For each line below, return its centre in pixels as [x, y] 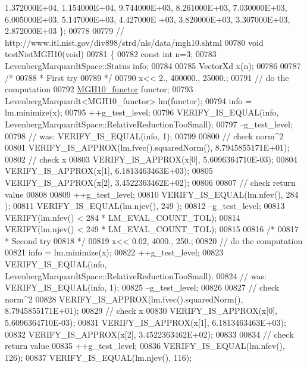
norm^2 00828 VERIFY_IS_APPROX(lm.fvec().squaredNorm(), [124, 299]
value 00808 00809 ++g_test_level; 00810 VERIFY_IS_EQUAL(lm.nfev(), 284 [152, 194]
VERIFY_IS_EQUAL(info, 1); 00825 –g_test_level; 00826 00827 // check [142, 287]
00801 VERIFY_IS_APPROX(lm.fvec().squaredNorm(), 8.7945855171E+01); [147, 147]
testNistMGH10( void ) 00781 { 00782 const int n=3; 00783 [111, 54]
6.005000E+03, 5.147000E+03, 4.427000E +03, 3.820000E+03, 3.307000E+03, [148, 19]
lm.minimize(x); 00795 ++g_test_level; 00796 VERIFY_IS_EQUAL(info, [142, 112]
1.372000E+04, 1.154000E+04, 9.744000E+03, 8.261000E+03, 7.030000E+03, [146, 7]
